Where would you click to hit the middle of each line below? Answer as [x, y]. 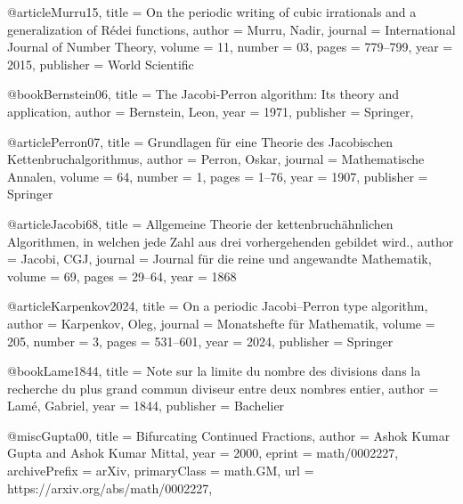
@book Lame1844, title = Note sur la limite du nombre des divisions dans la [214, 371]
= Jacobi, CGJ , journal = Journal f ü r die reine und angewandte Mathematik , [219, 259]
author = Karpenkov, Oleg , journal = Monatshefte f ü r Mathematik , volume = [221, 323]
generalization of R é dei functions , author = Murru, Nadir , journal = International [231, 29]
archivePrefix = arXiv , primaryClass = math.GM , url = [161, 471]
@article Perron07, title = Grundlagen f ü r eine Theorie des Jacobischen [200, 141]
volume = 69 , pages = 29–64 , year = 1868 [122, 276]
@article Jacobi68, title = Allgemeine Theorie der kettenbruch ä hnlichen [200, 223]
